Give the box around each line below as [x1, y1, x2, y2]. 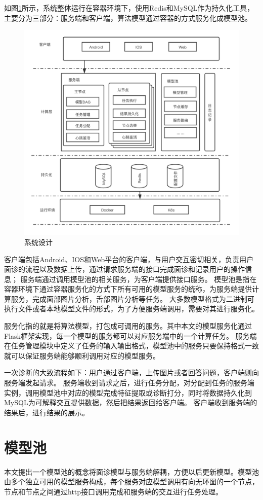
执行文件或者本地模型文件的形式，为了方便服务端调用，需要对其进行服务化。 [4, 303, 259, 314]
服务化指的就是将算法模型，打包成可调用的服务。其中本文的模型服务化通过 [4, 320, 252, 331]
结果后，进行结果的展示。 [4, 407, 89, 417]
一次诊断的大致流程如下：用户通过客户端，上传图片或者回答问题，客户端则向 [4, 367, 259, 378]
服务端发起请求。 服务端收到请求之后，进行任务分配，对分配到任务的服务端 [4, 377, 254, 388]
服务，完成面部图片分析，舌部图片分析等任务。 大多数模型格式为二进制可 [11, 293, 254, 304]
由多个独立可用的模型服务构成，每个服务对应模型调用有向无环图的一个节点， [4, 476, 259, 487]
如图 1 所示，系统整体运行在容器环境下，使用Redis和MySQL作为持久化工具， [4, 3, 254, 13]
